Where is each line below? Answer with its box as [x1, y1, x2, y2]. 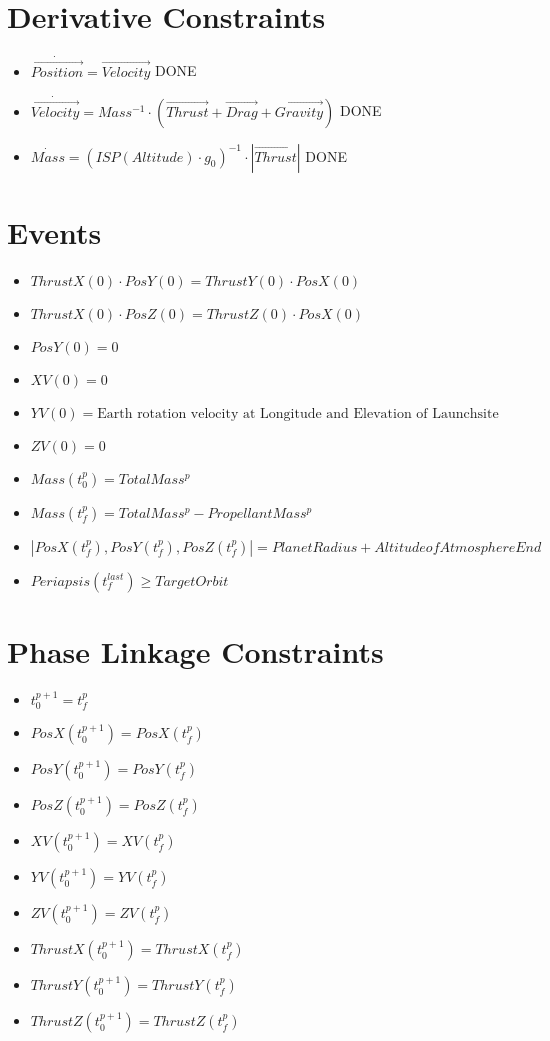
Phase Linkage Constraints [7, 630, 384, 671]
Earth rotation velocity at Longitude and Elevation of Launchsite [97, 406, 499, 421]
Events [7, 211, 102, 252]
